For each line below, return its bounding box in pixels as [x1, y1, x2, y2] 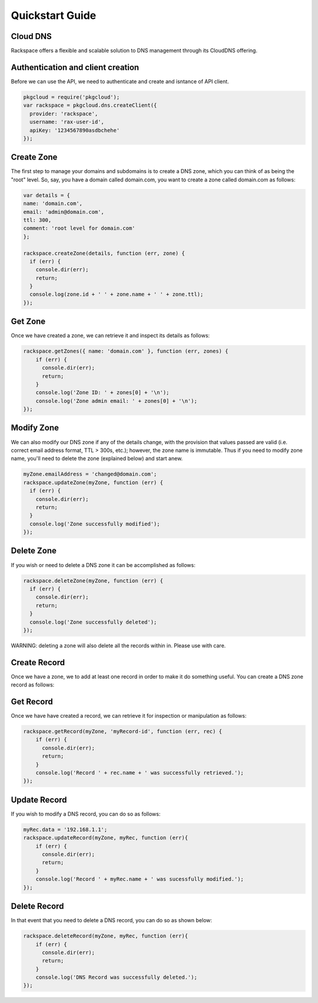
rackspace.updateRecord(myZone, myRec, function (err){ [23, 835, 188, 841]
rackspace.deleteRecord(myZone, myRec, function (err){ [23, 933, 188, 939]
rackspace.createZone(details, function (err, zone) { [23, 250, 185, 256]
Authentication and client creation [11, 62, 140, 72]
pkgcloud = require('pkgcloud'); [23, 93, 120, 100]
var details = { [23, 192, 71, 198]
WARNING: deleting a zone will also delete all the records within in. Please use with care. [11, 641, 226, 649]
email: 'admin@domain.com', [23, 209, 104, 215]
